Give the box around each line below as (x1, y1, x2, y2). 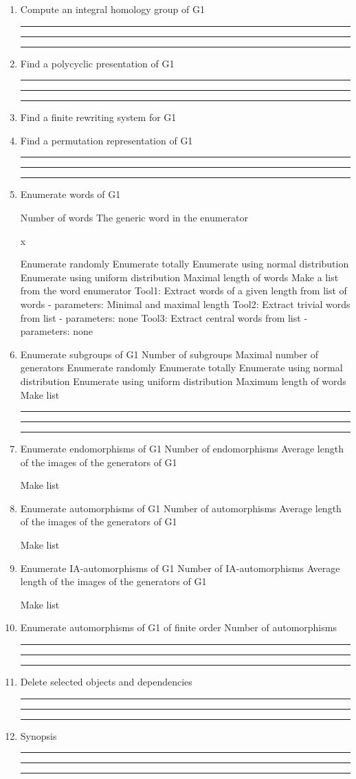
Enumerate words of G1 (20, 187, 121, 201)
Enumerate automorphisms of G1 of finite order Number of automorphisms (20, 620, 337, 635)
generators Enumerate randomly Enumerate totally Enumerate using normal (20, 360, 343, 375)
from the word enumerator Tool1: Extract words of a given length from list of (20, 283, 347, 298)
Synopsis (20, 728, 57, 743)
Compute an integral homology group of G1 (20, 2, 205, 16)
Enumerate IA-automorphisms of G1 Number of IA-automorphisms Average (20, 560, 340, 575)
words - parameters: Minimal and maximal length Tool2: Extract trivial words (20, 296, 351, 311)
